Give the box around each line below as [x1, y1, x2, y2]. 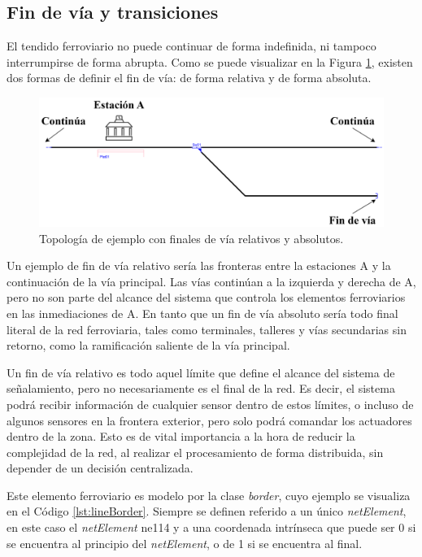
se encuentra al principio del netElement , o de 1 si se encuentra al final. [7, 534, 363, 551]
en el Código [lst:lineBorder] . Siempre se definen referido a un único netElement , [7, 503, 407, 520]
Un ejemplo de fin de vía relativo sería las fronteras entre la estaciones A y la [7, 257, 391, 274]
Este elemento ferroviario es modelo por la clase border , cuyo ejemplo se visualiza [7, 486, 411, 503]
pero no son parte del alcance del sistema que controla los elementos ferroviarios [7, 289, 406, 306]
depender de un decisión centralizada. [7, 459, 194, 476]
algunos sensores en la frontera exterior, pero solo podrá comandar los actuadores [7, 411, 412, 429]
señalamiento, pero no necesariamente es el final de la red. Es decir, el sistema [7, 380, 395, 397]
